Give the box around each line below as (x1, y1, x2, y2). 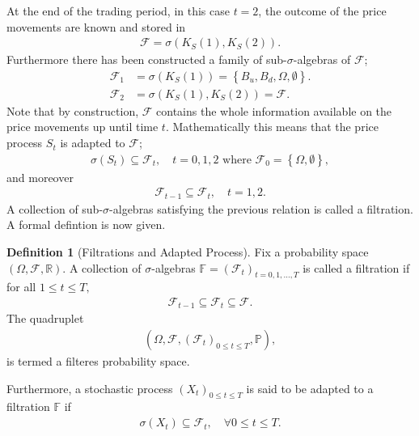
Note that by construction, (6, 102, 139, 119)
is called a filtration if (303, 259, 410, 276)
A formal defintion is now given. (6, 216, 166, 233)
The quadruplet (6, 310, 84, 327)
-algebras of (293, 51, 351, 68)
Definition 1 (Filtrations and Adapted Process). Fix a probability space (6, 243, 369, 260)
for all (6, 278, 36, 295)
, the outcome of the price (258, 2, 387, 19)
